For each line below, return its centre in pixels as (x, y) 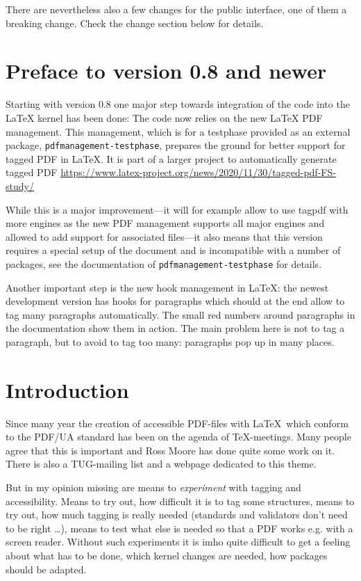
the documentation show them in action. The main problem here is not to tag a (175, 328)
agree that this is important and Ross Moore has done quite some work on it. (170, 450)
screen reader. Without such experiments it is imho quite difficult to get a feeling (178, 542)
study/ (20, 185)
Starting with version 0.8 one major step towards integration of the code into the (178, 104)
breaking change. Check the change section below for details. (135, 23)
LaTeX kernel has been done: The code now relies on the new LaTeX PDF (164, 117)
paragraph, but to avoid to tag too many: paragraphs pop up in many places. (170, 341)
